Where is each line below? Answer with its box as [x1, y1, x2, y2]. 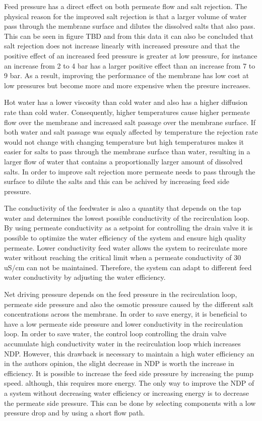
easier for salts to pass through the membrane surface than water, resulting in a [4, 146, 250, 157]
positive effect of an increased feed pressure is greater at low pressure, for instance [4, 50, 257, 61]
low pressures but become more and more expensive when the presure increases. [4, 80, 251, 90]
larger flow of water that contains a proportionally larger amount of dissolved [4, 156, 243, 166]
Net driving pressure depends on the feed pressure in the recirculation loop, [4, 289, 237, 299]
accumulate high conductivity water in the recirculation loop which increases [4, 338, 241, 348]
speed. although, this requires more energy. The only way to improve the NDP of [4, 378, 254, 388]
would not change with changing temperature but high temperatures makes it [4, 136, 244, 147]
